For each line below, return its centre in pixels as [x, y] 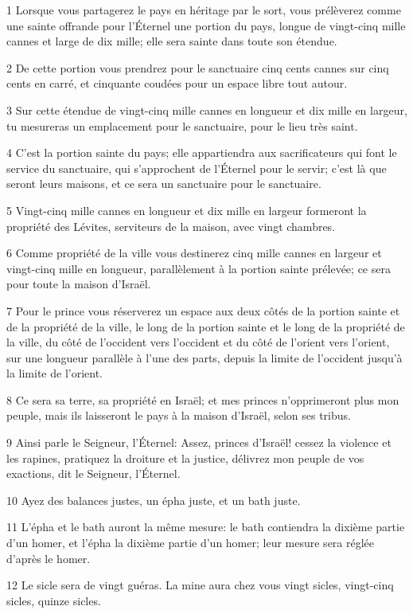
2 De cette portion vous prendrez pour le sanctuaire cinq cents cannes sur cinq [198, 67]
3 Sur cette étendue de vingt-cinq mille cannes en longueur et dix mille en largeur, [207, 110]
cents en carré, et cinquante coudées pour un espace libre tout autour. [177, 83]
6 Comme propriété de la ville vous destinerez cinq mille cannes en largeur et [194, 253]
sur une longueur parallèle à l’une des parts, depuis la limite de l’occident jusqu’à [205, 357]
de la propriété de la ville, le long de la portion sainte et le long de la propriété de [206, 326]
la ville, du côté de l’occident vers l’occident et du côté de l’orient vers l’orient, [198, 342]
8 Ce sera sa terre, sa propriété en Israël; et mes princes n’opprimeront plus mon [203, 399]
